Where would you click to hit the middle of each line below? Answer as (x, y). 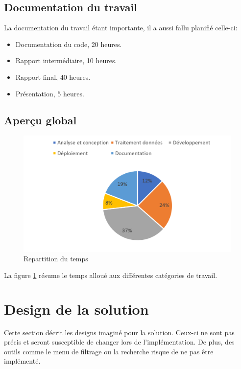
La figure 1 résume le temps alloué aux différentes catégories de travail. (111, 275)
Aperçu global (40, 120)
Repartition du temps (56, 259)
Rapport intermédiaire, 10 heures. (66, 60)
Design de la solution (76, 309)
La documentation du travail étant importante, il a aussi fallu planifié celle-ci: (121, 28)
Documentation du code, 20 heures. (69, 44)
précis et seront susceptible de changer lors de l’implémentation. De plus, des (119, 342)
